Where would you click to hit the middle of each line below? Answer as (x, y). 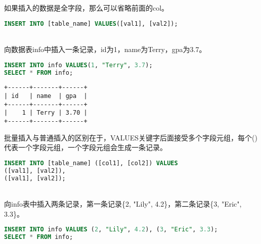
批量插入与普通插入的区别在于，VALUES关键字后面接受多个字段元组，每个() (131, 137)
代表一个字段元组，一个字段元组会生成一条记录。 (85, 147)
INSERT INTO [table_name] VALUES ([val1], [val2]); (91, 23)
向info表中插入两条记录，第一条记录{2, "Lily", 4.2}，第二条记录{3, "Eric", (123, 204)
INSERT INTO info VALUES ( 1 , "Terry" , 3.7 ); (78, 65)
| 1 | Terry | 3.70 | (46, 113)
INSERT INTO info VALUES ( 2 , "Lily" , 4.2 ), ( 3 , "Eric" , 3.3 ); (111, 230)
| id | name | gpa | (46, 96)
